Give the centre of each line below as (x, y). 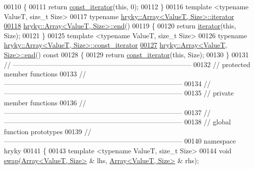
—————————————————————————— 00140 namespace (120, 141)
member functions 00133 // (45, 74)
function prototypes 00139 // (48, 131)
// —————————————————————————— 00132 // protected (127, 64)
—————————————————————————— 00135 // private (119, 93)
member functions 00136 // (45, 102)
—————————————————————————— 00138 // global (117, 122)
